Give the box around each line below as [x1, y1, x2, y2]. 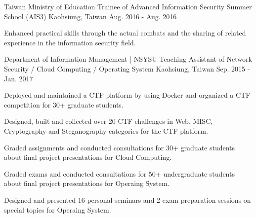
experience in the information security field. [4, 37, 136, 47]
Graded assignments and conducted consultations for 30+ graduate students [4, 142, 235, 152]
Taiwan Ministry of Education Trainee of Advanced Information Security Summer [4, 1, 252, 11]
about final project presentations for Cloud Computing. [4, 152, 172, 162]
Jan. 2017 [4, 73, 33, 83]
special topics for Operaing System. [4, 204, 111, 215]
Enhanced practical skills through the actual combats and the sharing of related [4, 28, 246, 38]
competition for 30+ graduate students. [4, 99, 124, 109]
